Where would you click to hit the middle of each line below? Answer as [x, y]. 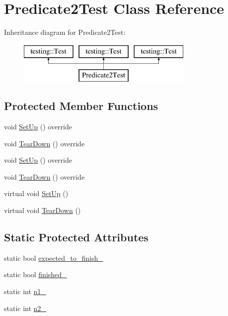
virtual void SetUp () [36, 193]
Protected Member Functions [81, 106]
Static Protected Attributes [76, 237]
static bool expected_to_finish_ [54, 258]
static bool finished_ [36, 274]
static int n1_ [25, 291]
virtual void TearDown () [42, 210]
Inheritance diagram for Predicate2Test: [65, 32]
